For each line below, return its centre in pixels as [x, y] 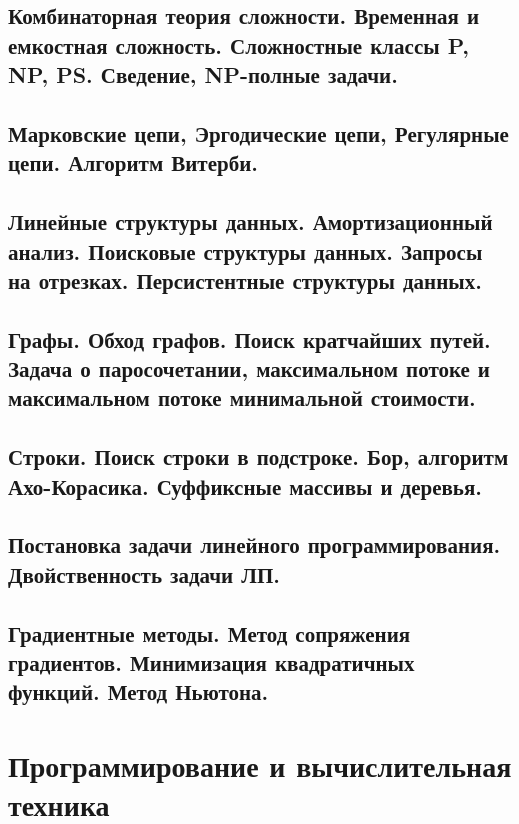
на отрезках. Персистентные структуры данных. [245, 279]
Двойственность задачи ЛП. [144, 573]
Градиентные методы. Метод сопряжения [209, 632]
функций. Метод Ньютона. [138, 691]
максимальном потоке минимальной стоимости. [242, 397]
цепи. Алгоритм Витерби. [133, 162]
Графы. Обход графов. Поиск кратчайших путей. [249, 338]
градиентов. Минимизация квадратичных [211, 661]
